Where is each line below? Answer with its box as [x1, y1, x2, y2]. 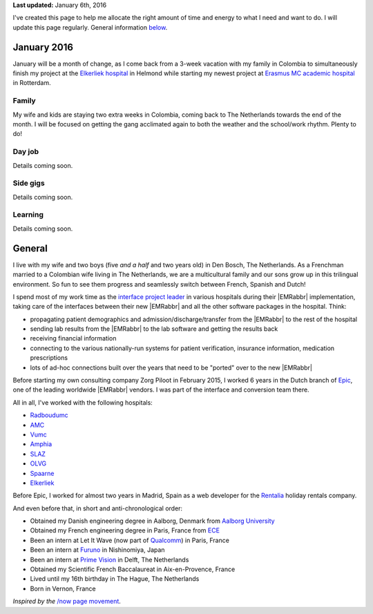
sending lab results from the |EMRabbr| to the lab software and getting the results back [30, 325, 278, 333]
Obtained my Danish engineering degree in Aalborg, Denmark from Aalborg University [30, 517, 276, 525]
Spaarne [30, 469, 55, 477]
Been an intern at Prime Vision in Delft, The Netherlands [30, 555, 189, 564]
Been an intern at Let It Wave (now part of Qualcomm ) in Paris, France [30, 536, 229, 544]
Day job [12, 147, 39, 157]
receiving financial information [30, 334, 117, 343]
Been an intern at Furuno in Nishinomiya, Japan [30, 546, 165, 554]
